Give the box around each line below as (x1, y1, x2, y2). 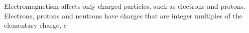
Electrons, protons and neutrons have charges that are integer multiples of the (4, 10, 243, 20)
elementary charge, (4, 20, 61, 30)
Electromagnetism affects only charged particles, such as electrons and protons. (4, 1, 246, 11)
